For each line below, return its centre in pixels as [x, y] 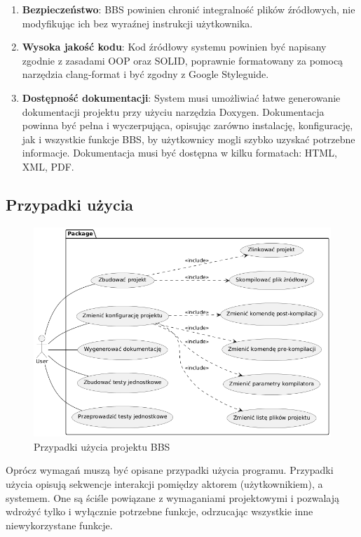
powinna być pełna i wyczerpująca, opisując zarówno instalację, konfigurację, [188, 125]
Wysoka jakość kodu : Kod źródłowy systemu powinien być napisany [174, 47]
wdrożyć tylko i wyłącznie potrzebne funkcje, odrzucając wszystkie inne [159, 511]
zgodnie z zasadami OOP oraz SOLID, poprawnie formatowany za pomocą [183, 60]
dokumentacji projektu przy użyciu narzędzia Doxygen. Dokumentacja [173, 111]
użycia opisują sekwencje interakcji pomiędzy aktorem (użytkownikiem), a [164, 483]
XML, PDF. [48, 166]
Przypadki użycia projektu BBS [102, 446]
